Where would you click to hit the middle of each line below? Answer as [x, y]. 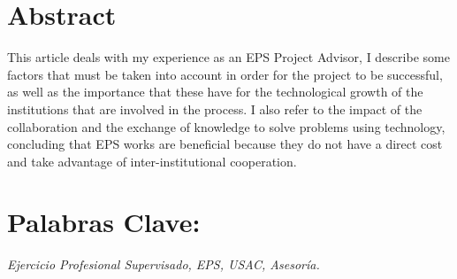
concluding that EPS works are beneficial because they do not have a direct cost [225, 144]
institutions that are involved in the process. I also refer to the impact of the [215, 108]
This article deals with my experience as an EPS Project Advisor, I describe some [228, 57]
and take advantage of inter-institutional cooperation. [152, 161]
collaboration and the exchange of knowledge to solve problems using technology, [226, 126]
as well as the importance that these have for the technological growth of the [215, 92]
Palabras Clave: [104, 222]
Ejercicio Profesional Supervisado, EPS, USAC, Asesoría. [164, 264]
